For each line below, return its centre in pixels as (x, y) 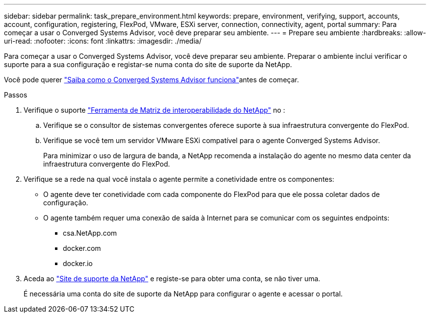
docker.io (78, 263)
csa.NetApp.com (90, 233)
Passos (16, 95)
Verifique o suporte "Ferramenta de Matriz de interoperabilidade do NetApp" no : (154, 110)
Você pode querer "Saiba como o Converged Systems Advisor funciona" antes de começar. (151, 80)
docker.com (82, 248)
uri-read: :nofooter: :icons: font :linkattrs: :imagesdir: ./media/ (103, 41)
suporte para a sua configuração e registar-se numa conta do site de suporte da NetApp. (148, 64)
